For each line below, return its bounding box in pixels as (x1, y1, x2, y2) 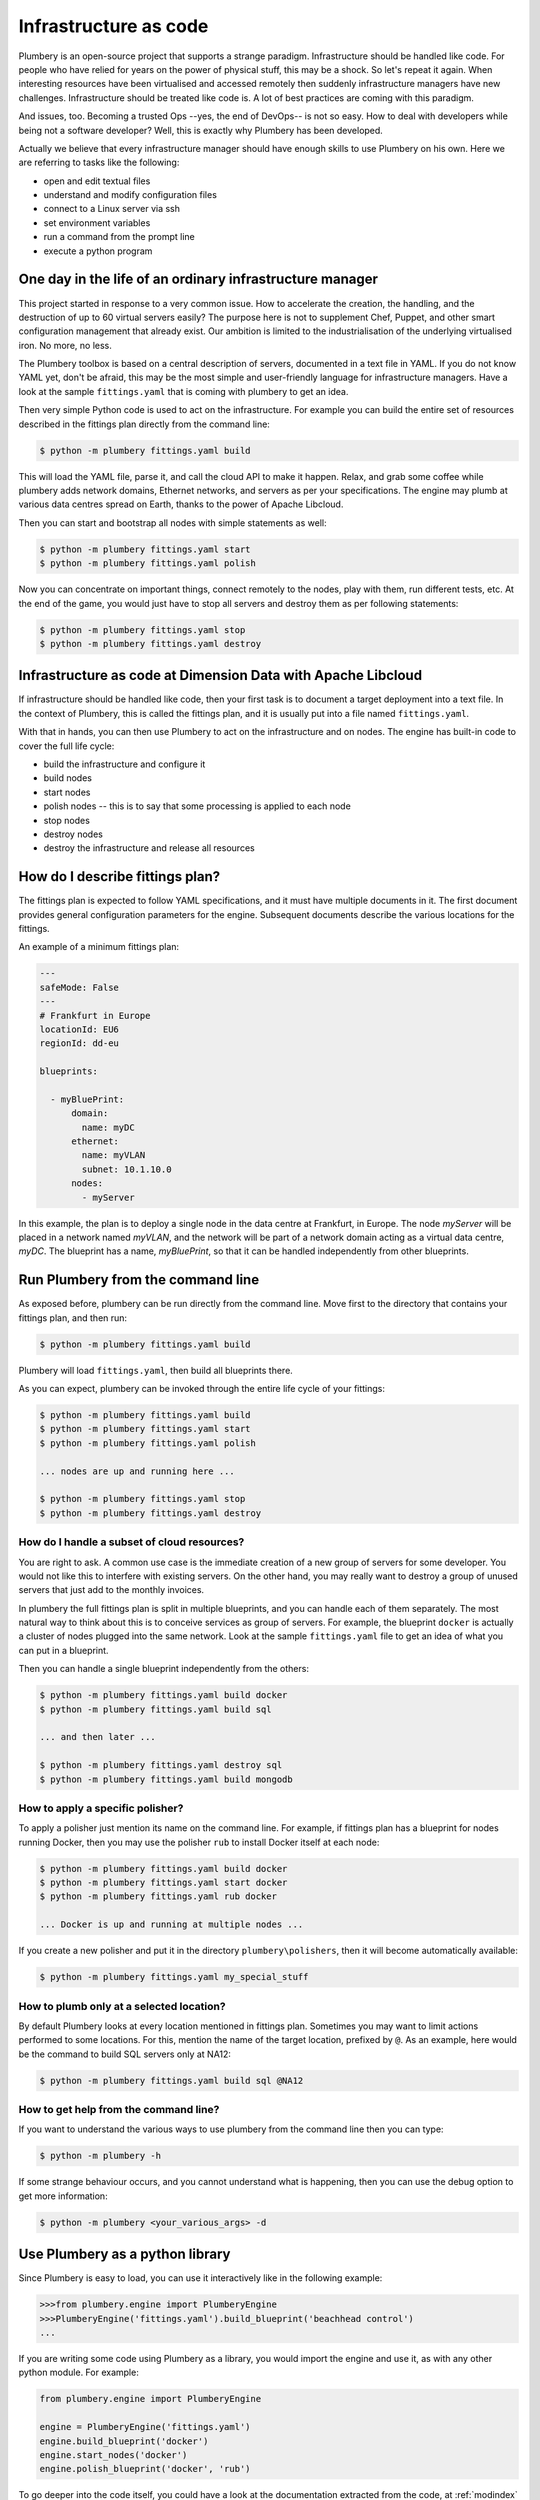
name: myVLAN (81, 1150, 146, 1161)
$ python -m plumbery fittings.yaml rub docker (39, 1891, 277, 1902)
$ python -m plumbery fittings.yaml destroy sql (39, 1760, 283, 1771)
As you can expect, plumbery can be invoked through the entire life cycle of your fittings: (18, 1383, 385, 1395)
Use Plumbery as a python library (18, 2246, 231, 2263)
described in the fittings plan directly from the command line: (18, 418, 270, 430)
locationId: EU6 (39, 1023, 120, 1035)
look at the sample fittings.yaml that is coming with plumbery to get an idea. (18, 385, 349, 397)
